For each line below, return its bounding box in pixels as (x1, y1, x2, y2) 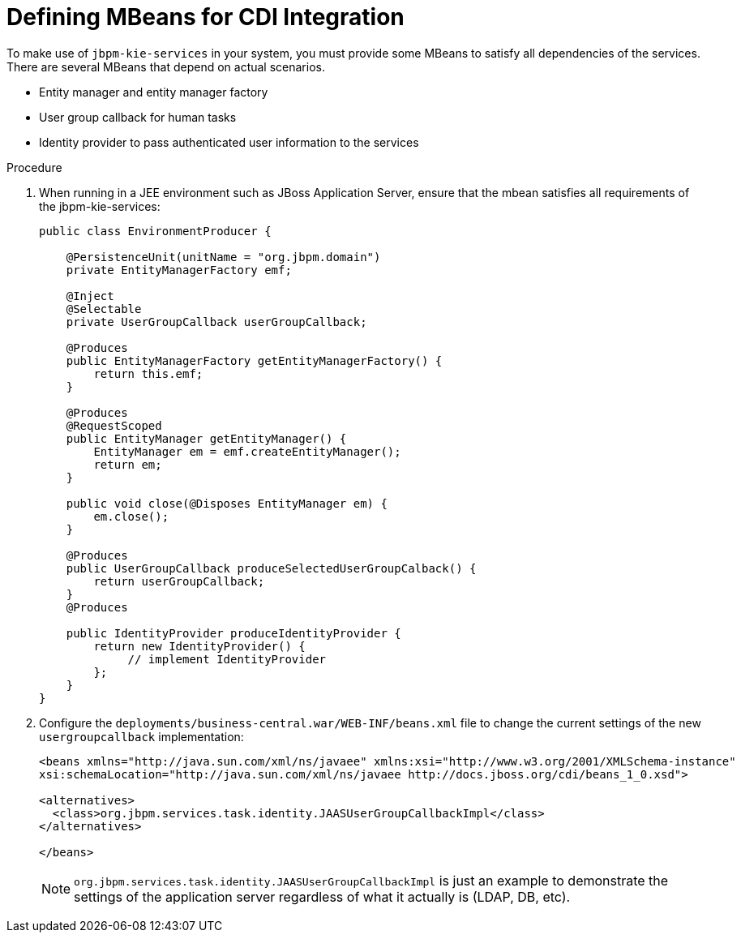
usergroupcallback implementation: (39, 729, 244, 744)
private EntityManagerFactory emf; (66, 263, 292, 277)
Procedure (6, 160, 62, 174)
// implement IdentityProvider (127, 652, 327, 666)
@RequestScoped (66, 418, 162, 432)
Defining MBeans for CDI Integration (6, 3, 405, 31)
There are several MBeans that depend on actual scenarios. (6, 59, 325, 74)
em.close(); (93, 509, 169, 523)
